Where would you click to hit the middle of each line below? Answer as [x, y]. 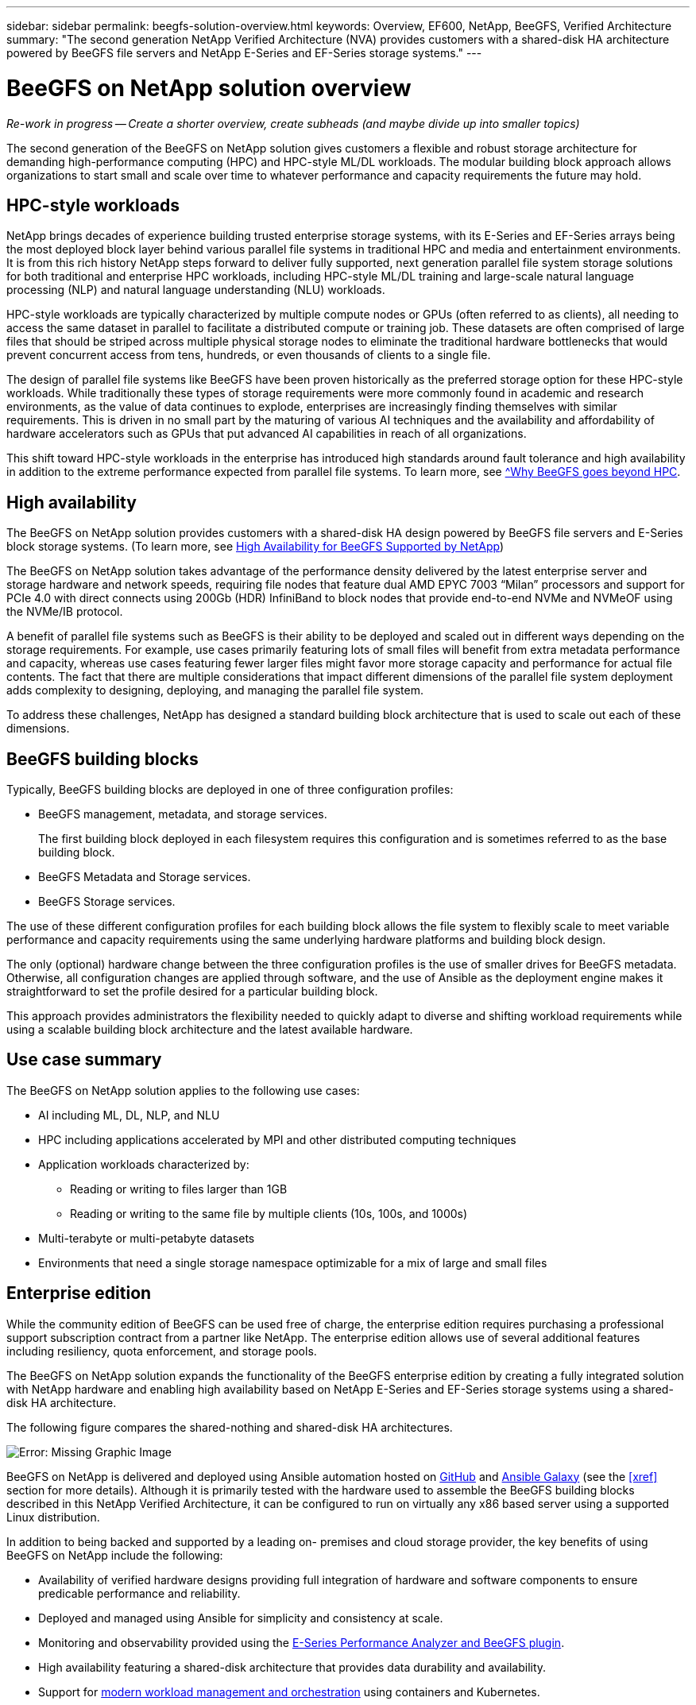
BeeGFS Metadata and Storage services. [145, 877]
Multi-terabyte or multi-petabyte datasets [147, 1238]
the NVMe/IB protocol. [65, 612]
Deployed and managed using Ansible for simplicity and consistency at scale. [241, 1618]
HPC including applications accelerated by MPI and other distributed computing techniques [277, 1139]
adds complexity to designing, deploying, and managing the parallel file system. [215, 690]
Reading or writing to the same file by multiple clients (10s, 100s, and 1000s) [269, 1213]
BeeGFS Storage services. [107, 902]
